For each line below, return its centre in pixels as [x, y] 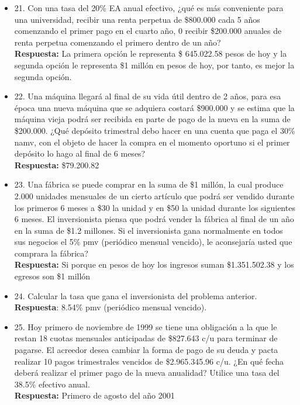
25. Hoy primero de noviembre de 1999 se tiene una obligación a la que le [146, 326]
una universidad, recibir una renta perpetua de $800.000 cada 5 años [137, 19]
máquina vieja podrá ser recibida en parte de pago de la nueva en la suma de [152, 119]
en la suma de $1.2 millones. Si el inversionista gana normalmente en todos [149, 230]
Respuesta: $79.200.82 [57, 165]
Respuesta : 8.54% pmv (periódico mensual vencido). [111, 307]
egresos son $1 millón [52, 276]
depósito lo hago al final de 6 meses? [80, 153]
